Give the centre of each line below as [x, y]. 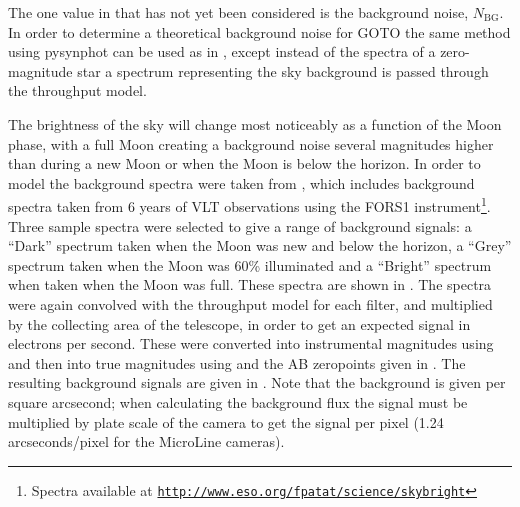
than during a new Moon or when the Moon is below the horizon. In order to [244, 163]
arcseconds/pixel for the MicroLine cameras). [146, 441]
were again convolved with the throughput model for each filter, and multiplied [250, 303]
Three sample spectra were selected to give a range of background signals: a [240, 225]
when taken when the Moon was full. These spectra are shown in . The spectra [250, 284]
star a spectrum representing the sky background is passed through [283, 70]
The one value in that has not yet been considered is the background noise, [238, 12]
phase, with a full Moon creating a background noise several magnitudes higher [251, 143]
